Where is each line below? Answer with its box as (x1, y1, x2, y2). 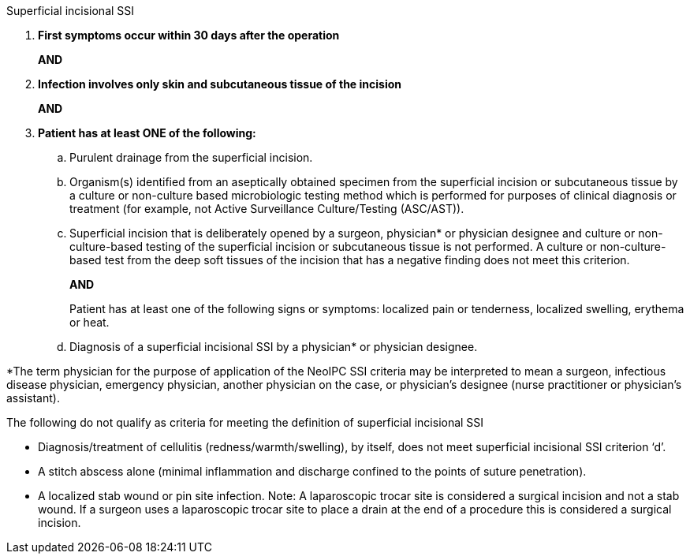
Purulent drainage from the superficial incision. (69, 151, 313, 164)
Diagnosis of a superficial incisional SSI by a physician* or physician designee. (69, 340, 478, 353)
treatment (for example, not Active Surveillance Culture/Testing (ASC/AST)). (69, 202, 464, 215)
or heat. (69, 315, 110, 329)
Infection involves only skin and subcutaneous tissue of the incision (38, 77, 401, 91)
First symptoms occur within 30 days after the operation (38, 28, 340, 42)
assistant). (6, 391, 60, 405)
